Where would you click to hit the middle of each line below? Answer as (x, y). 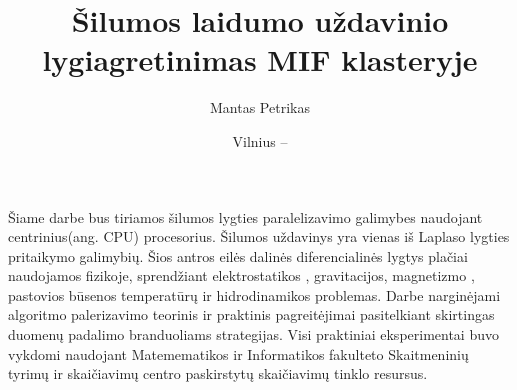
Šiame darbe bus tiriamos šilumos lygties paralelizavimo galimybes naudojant (245, 216)
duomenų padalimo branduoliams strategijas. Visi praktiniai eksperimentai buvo (253, 334)
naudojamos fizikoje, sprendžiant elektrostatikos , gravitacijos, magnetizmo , (241, 275)
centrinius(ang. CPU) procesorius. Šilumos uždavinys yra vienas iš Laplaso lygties (259, 236)
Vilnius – (260, 140)
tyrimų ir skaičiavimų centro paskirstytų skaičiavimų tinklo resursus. (218, 373)
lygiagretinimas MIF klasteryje (260, 59)
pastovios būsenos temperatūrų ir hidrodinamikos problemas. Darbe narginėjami (254, 294)
